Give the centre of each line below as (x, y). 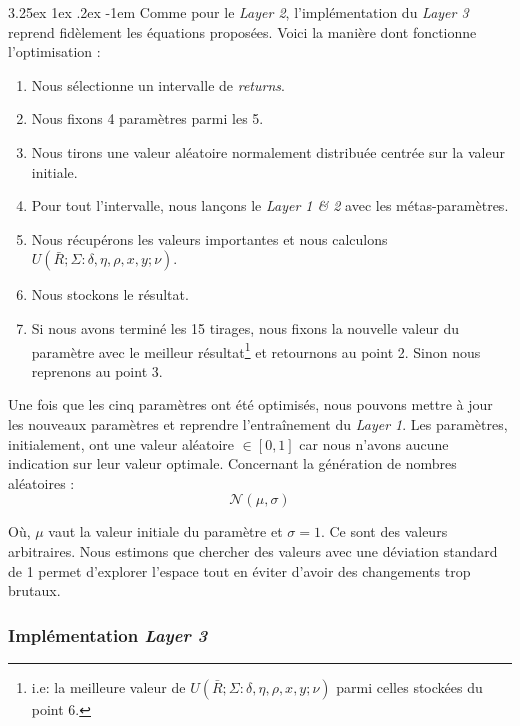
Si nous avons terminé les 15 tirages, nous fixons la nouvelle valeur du (245, 327)
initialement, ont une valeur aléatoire (121, 443)
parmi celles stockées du (409, 686)
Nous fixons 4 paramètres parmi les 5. (147, 118)
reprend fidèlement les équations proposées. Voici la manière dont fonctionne (242, 31)
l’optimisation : (54, 51)
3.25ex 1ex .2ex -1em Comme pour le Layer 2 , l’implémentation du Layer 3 (238, 12)
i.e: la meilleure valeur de (108, 686)
